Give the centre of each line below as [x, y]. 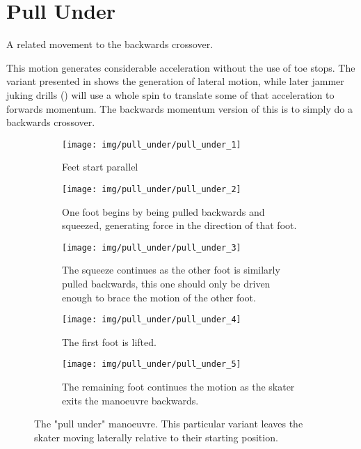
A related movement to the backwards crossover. [110, 44]
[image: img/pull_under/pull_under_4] [152, 320]
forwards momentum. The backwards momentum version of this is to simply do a [179, 108]
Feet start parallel [100, 167]
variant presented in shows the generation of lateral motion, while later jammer [175, 81]
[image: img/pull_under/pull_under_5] [152, 364]
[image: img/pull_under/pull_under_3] [152, 247]
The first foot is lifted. [109, 341]
